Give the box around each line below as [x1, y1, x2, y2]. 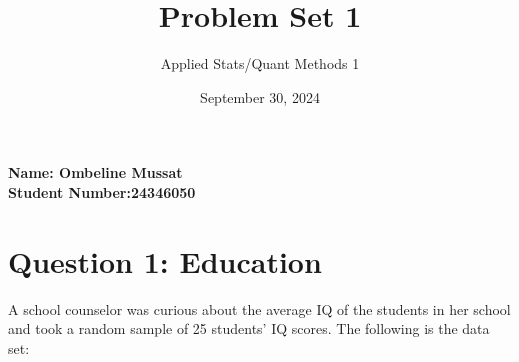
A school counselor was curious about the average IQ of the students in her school [8, 298, 511, 319]
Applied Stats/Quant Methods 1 [160, 53, 360, 74]
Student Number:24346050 [8, 181, 196, 202]
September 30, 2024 [200, 86, 320, 107]
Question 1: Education [8, 240, 322, 281]
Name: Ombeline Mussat [8, 162, 183, 183]
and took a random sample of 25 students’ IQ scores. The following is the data [8, 318, 490, 339]
